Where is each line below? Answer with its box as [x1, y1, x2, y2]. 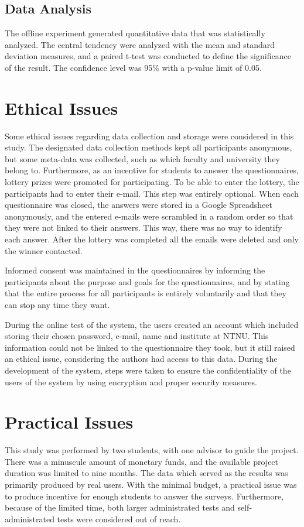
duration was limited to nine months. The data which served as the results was [5, 467, 288, 479]
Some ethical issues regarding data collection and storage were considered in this [5, 129, 294, 142]
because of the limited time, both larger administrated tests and [5, 501, 235, 514]
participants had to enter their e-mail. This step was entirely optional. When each [5, 187, 299, 199]
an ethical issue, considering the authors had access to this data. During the [5, 353, 278, 365]
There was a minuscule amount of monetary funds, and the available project [5, 455, 279, 467]
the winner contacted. [5, 244, 83, 256]
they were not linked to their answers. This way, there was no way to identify [5, 221, 282, 234]
